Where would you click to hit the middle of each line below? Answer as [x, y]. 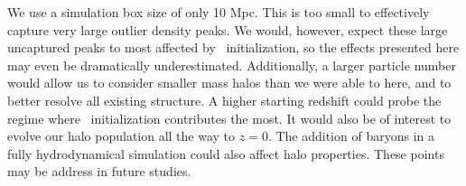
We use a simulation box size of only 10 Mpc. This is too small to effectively [219, 12]
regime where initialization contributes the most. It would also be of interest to [229, 118]
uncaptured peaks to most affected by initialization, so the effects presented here [233, 47]
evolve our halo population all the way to [121, 136]
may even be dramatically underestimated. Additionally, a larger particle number [232, 65]
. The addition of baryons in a [351, 136]
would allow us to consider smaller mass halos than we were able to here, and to [229, 83]
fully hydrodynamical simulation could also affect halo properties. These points [226, 153]
